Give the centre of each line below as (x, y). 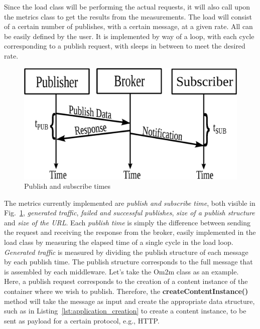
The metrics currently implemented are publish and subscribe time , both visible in (130, 203)
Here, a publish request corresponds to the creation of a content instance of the (126, 281)
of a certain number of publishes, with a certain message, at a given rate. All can (128, 26)
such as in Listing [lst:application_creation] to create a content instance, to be (125, 311)
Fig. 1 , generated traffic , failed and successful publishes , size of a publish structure (129, 213)
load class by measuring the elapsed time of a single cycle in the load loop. (119, 242)
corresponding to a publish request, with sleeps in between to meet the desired (125, 46)
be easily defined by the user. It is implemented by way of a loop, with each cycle (129, 36)
